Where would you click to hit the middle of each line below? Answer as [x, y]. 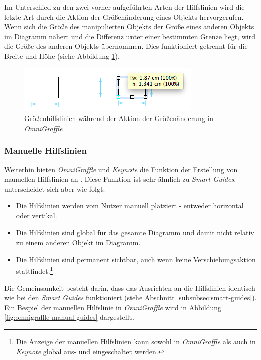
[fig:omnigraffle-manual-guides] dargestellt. [69, 317]
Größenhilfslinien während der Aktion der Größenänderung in [119, 118]
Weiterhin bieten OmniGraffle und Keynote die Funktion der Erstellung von [121, 169]
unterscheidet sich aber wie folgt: [55, 189]
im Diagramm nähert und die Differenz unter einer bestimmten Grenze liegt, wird [130, 36]
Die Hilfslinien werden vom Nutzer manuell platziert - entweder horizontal [130, 206]
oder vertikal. [36, 215]
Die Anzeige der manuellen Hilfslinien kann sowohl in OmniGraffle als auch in [136, 341]
